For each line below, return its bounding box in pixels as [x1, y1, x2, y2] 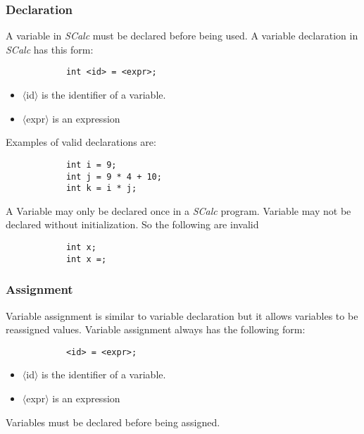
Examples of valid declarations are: [6, 135, 156, 149]
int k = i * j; [65, 183, 137, 194]
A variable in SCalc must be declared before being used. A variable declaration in [6, 28, 358, 43]
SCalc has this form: [6, 42, 94, 56]
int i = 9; [65, 159, 117, 170]
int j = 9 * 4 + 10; [65, 171, 162, 182]
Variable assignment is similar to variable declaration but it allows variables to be [6, 308, 358, 323]
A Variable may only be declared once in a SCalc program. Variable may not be [6, 203, 351, 218]
